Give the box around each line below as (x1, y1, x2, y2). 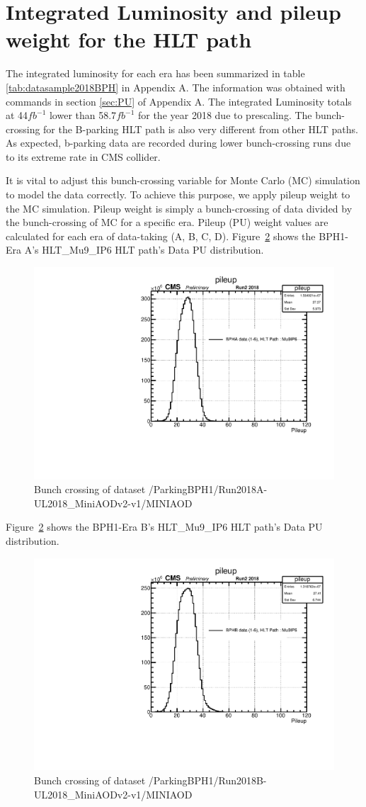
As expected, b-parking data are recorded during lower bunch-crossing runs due (6, 135, 351, 150)
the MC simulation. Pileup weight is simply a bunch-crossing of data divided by (6, 201, 353, 215)
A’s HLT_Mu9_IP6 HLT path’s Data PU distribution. (24, 242, 264, 257)
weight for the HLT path (6, 25, 252, 54)
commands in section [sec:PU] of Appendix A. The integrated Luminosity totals (6, 94, 352, 108)
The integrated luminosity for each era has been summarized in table (6, 66, 305, 81)
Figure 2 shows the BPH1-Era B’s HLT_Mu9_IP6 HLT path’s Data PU (6, 519, 323, 534)
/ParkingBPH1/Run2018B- (148, 772, 267, 787)
